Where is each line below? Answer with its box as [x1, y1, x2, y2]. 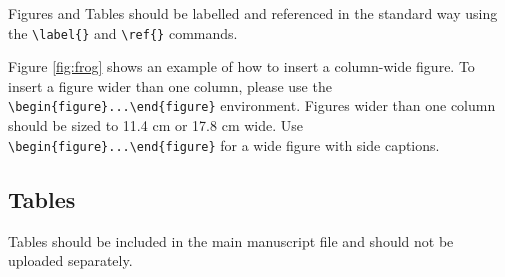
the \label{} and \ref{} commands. [8, 22, 238, 43]
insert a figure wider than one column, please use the [8, 75, 332, 96]
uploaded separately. [8, 250, 133, 271]
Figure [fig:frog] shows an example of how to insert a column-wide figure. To [8, 56, 475, 77]
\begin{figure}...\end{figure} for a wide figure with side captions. [8, 134, 440, 155]
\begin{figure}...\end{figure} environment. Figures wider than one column [8, 95, 496, 116]
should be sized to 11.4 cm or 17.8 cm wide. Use [8, 115, 303, 136]
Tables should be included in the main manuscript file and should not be [8, 230, 454, 251]
